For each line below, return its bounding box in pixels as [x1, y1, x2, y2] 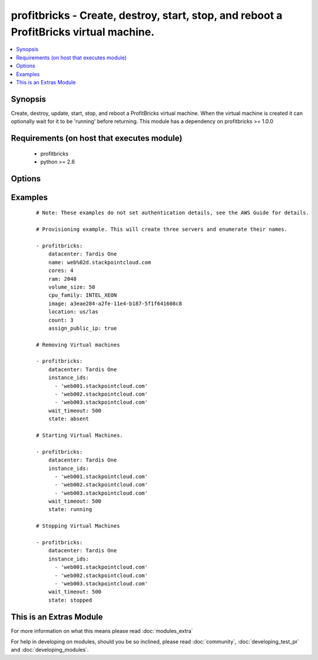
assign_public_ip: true [48, 324, 117, 331]
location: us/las [48, 309, 98, 315]
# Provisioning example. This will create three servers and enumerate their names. [36, 226, 288, 233]
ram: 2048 [48, 276, 77, 282]
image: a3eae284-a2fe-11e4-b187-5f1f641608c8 [48, 300, 183, 307]
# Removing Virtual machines [36, 341, 120, 348]
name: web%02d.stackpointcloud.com [48, 259, 151, 266]
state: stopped [48, 596, 92, 603]
